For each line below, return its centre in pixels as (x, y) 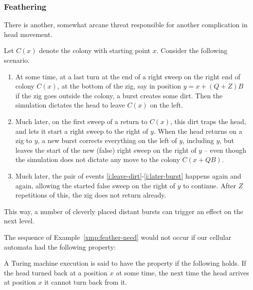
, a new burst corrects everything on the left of (107, 140)
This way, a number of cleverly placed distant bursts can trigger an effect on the (124, 211)
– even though (225, 150)
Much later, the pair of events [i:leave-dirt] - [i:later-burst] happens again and (128, 175)
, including (198, 140)
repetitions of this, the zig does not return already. (91, 195)
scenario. (17, 60)
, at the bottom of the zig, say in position (119, 86)
